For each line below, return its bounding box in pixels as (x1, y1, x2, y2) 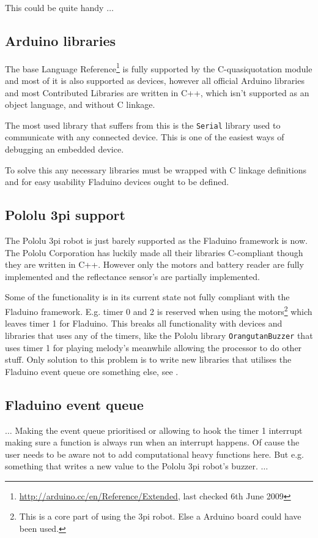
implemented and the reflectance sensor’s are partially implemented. (5, 270, 260, 282)
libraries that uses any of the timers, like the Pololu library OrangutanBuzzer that (5, 328, 313, 341)
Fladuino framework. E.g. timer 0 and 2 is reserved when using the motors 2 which (5, 303, 312, 317)
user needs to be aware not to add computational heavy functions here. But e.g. (5, 447, 304, 460)
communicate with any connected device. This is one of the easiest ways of (5, 131, 284, 143)
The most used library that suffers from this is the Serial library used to (5, 118, 281, 131)
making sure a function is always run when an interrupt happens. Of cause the (5, 436, 300, 449)
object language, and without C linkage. (5, 98, 155, 111)
